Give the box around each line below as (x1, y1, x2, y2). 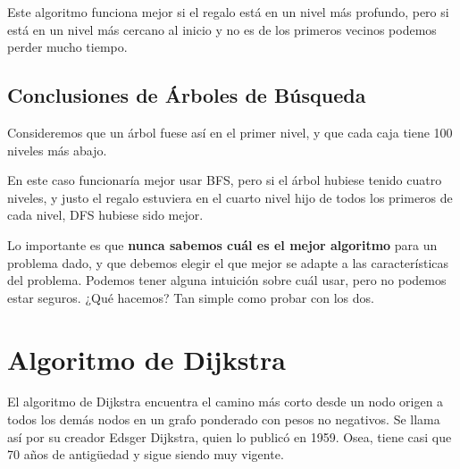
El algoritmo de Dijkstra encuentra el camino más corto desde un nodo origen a (7, 392, 444, 411)
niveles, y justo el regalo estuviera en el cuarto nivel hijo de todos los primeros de (7, 188, 453, 206)
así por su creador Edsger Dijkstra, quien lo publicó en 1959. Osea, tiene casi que (7, 427, 452, 446)
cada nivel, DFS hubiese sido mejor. (7, 205, 204, 224)
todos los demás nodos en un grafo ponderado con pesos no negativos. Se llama (7, 410, 440, 429)
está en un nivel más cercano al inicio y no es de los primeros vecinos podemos (7, 20, 437, 38)
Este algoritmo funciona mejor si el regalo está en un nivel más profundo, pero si (7, 3, 449, 21)
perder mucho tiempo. (7, 38, 128, 56)
